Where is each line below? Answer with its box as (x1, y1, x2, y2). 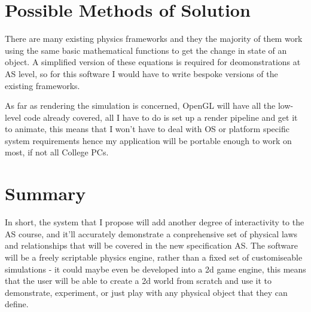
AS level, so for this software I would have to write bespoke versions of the (5, 67, 278, 79)
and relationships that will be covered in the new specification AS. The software (5, 239, 298, 252)
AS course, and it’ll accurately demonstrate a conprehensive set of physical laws (5, 227, 298, 240)
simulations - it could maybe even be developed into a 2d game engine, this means (5, 262, 306, 275)
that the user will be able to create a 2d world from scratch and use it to (5, 274, 272, 287)
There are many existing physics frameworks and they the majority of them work (5, 32, 303, 45)
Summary (5, 181, 86, 206)
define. (5, 298, 29, 310)
